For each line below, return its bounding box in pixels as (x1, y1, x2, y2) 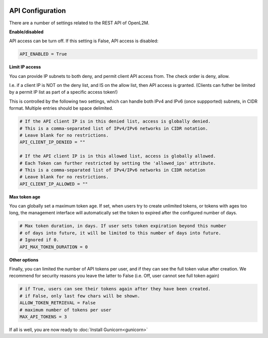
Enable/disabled (9, 29, 44, 35)
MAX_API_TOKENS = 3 (19, 314, 67, 320)
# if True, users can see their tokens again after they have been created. (19, 286, 211, 292)
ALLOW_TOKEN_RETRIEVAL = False (19, 300, 96, 306)
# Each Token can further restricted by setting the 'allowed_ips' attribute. (19, 160, 216, 166)
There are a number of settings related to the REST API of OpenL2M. (9, 20, 150, 26)
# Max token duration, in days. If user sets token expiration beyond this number (19, 223, 227, 229)
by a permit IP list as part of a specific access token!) (9, 89, 118, 95)
